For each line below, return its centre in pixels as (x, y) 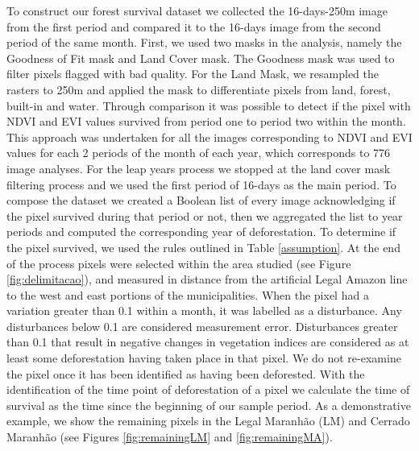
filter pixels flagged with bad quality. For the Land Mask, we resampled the (193, 74)
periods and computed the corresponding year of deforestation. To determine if (201, 232)
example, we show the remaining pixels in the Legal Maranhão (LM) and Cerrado (208, 421)
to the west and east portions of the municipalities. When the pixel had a (188, 294)
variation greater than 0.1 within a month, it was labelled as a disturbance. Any (204, 310)
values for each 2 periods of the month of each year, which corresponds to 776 (199, 153)
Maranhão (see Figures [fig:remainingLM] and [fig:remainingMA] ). (170, 437)
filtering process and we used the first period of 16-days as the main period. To (201, 184)
